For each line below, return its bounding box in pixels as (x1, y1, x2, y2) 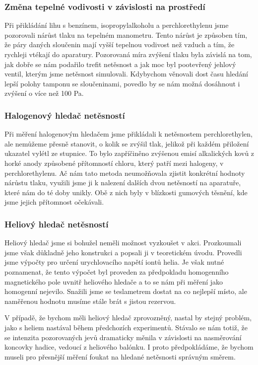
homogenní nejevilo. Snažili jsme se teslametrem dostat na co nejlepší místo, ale (4, 286, 247, 296)
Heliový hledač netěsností (4, 218, 109, 230)
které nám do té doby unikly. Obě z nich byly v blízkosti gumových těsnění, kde (4, 187, 248, 197)
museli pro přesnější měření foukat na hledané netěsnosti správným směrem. (4, 351, 236, 362)
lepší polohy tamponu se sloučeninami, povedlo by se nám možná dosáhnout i (4, 78, 240, 88)
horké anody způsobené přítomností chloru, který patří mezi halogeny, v (4, 157, 224, 168)
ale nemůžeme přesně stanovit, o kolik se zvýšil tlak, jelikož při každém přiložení (4, 138, 249, 148)
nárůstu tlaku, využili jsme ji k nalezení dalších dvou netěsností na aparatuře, (4, 177, 241, 188)
